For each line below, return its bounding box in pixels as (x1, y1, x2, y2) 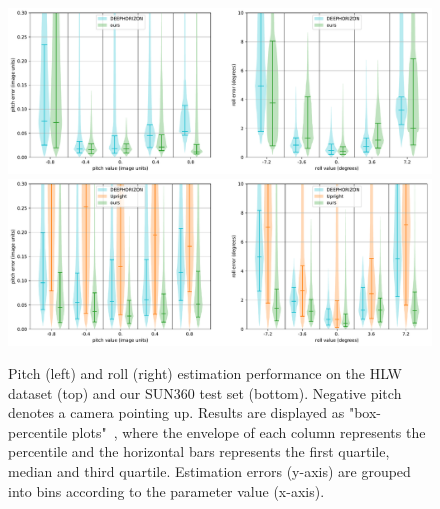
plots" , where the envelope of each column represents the (71, 421, 426, 442)
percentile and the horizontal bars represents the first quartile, (8, 441, 390, 462)
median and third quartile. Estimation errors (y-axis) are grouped (8, 461, 411, 482)
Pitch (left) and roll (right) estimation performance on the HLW (8, 363, 402, 384)
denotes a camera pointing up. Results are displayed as (8, 402, 345, 423)
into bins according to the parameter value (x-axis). (8, 480, 325, 501)
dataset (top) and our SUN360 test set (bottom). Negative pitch (8, 382, 402, 403)
